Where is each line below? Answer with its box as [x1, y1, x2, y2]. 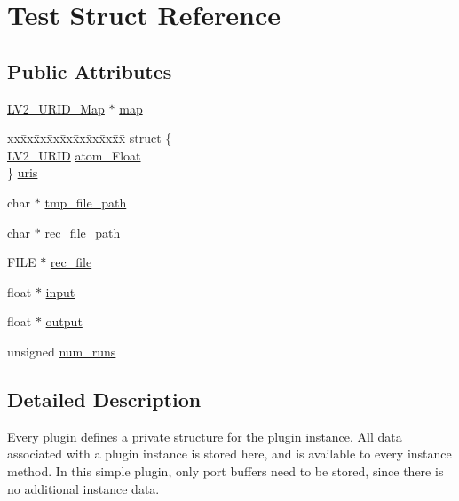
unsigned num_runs [7, 341, 116, 360]
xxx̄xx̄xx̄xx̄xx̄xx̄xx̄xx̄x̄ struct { [7, 129, 172, 147]
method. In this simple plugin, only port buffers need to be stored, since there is [7, 461, 444, 480]
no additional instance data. [7, 479, 160, 497]
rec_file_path [44, 223, 121, 241]
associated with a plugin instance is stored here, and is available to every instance [7, 444, 452, 463]
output [45, 312, 83, 331]
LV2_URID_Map [7, 98, 105, 117]
